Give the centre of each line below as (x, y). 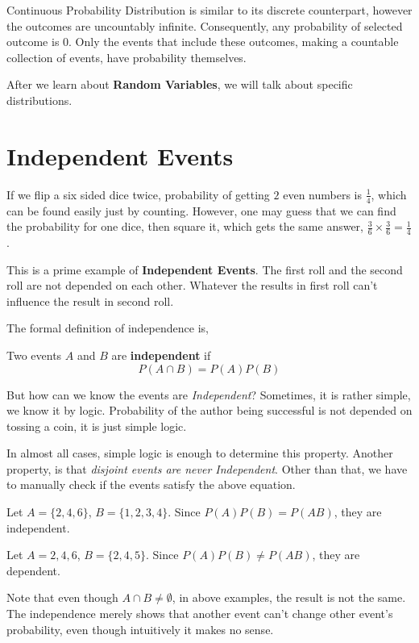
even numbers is (322, 194)
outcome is (33, 42)
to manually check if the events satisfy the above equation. (151, 484)
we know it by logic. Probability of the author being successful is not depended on (209, 410)
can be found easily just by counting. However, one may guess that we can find (201, 210)
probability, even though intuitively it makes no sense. (140, 629)
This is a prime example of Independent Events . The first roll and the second (205, 269)
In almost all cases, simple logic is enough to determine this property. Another (200, 453)
